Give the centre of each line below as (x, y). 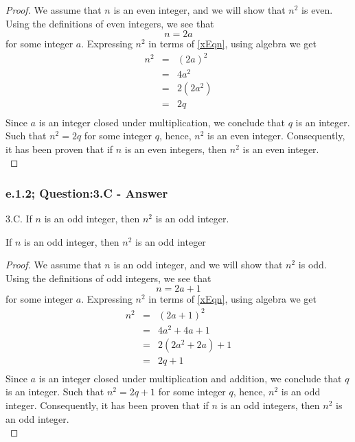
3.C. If (19, 219)
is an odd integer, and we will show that (198, 265)
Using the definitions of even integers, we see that (110, 23)
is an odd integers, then (270, 405)
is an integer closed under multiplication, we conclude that (162, 122)
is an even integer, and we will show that (199, 10)
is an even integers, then (176, 149)
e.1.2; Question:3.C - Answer (87, 193)
